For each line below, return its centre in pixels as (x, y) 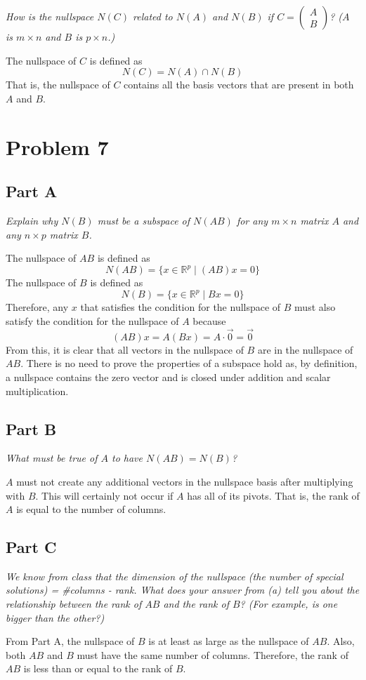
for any (252, 220)
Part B (31, 428)
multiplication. (37, 391)
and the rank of (196, 604)
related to (153, 16)
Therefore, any (37, 307)
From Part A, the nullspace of (70, 641)
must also (315, 307)
